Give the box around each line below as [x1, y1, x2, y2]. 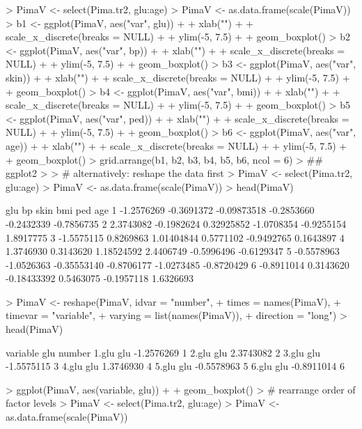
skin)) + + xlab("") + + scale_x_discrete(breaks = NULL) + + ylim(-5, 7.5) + [6, 70, 350, 84]
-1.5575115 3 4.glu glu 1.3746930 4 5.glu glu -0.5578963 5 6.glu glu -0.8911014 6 [6, 359, 345, 373]
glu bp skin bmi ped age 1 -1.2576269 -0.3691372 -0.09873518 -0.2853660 [6, 203, 315, 217]
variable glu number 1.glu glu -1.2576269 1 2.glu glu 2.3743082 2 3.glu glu [6, 345, 321, 359]
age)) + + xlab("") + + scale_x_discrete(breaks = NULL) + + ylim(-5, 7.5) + [6, 138, 347, 153]
